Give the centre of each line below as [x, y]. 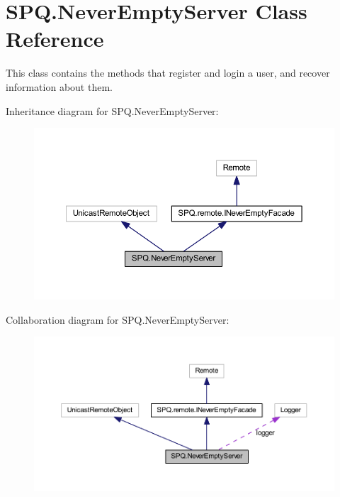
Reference [55, 39]
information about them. [59, 86]
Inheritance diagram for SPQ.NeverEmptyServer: [112, 110]
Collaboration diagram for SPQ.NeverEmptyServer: [118, 319]
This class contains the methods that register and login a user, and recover [168, 73]
